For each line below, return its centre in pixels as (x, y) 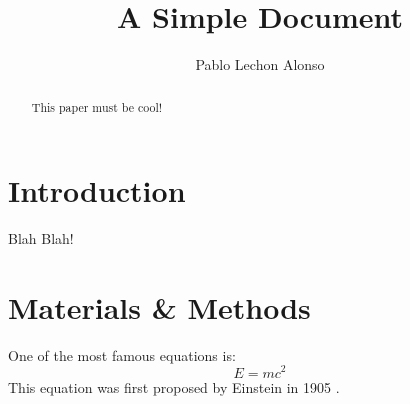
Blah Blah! (41, 238)
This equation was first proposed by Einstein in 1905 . (174, 386)
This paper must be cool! (97, 106)
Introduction (97, 190)
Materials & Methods (159, 306)
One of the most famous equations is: (122, 354)
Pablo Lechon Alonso (260, 64)
